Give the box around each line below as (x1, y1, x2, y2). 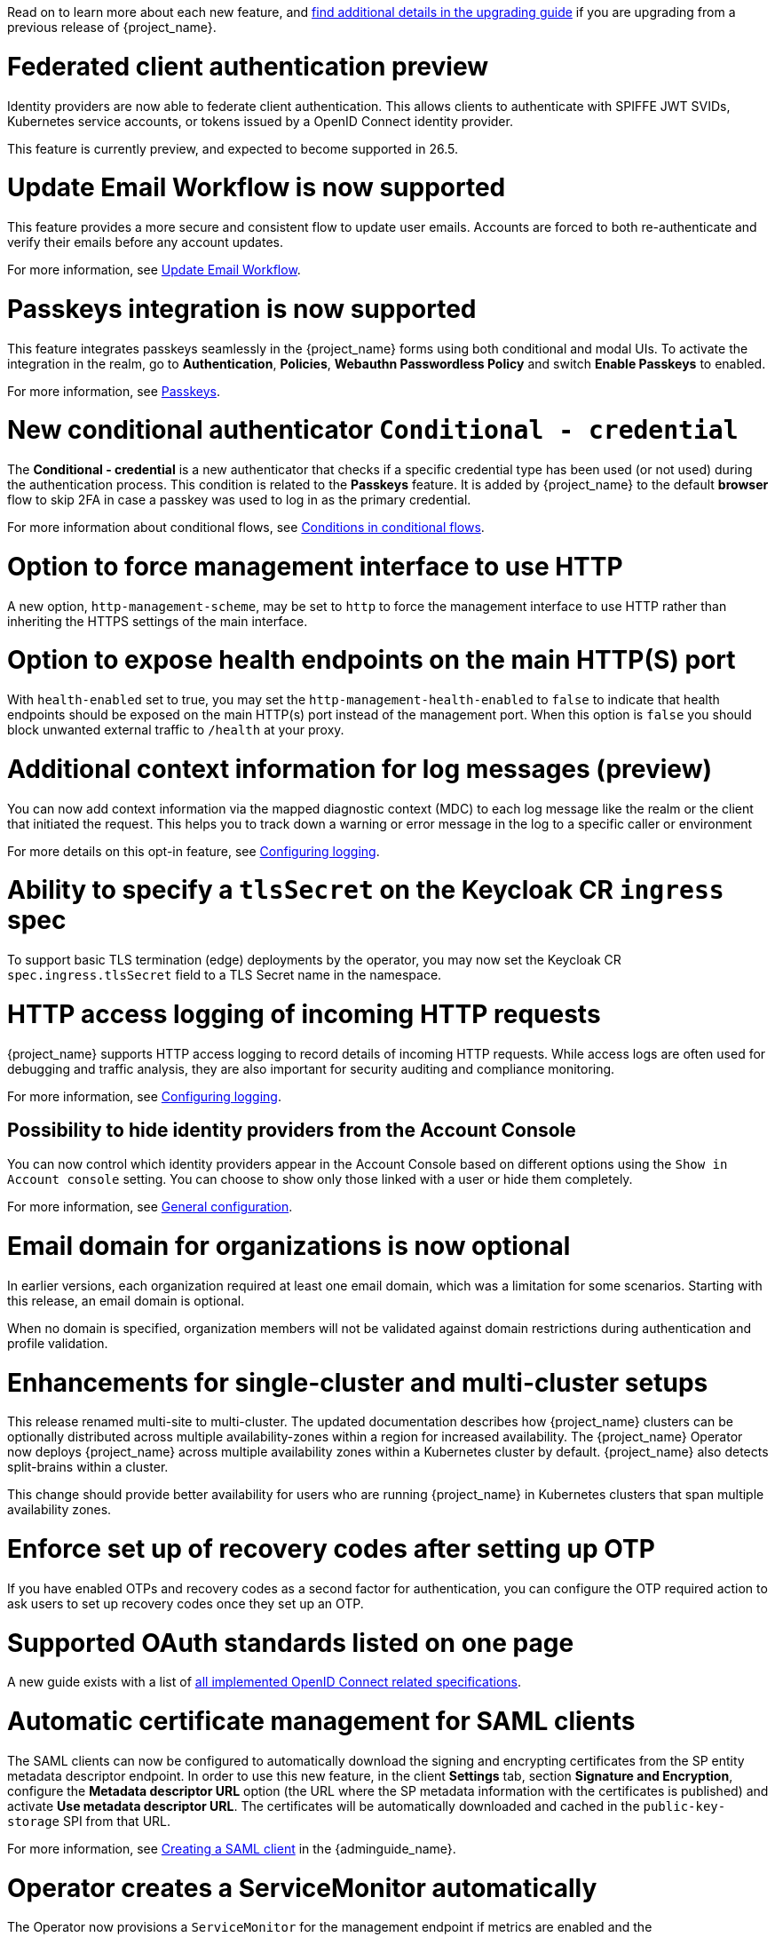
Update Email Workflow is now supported (7, 172, 506, 203)
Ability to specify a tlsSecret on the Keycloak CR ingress (7, 875, 724, 906)
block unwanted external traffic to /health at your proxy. (7, 722, 344, 737)
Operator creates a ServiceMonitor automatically (7, 1872, 597, 1903)
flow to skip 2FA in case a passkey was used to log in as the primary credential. (7, 492, 471, 507)
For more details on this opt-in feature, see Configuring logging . (7, 843, 380, 859)
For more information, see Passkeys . (7, 383, 220, 399)
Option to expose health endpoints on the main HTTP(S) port (7, 645, 736, 676)
